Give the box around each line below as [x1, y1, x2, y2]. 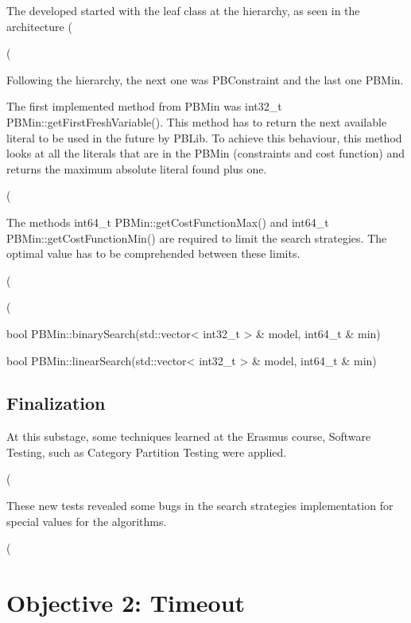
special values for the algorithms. [6, 512, 167, 529]
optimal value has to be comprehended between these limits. [6, 245, 300, 262]
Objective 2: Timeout [6, 586, 246, 619]
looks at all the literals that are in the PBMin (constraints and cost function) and [6, 145, 405, 162]
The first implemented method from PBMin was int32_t [6, 98, 282, 115]
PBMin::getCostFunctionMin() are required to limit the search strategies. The [6, 229, 387, 246]
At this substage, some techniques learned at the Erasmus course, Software [6, 428, 371, 445]
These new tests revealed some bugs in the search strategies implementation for [6, 497, 394, 514]
